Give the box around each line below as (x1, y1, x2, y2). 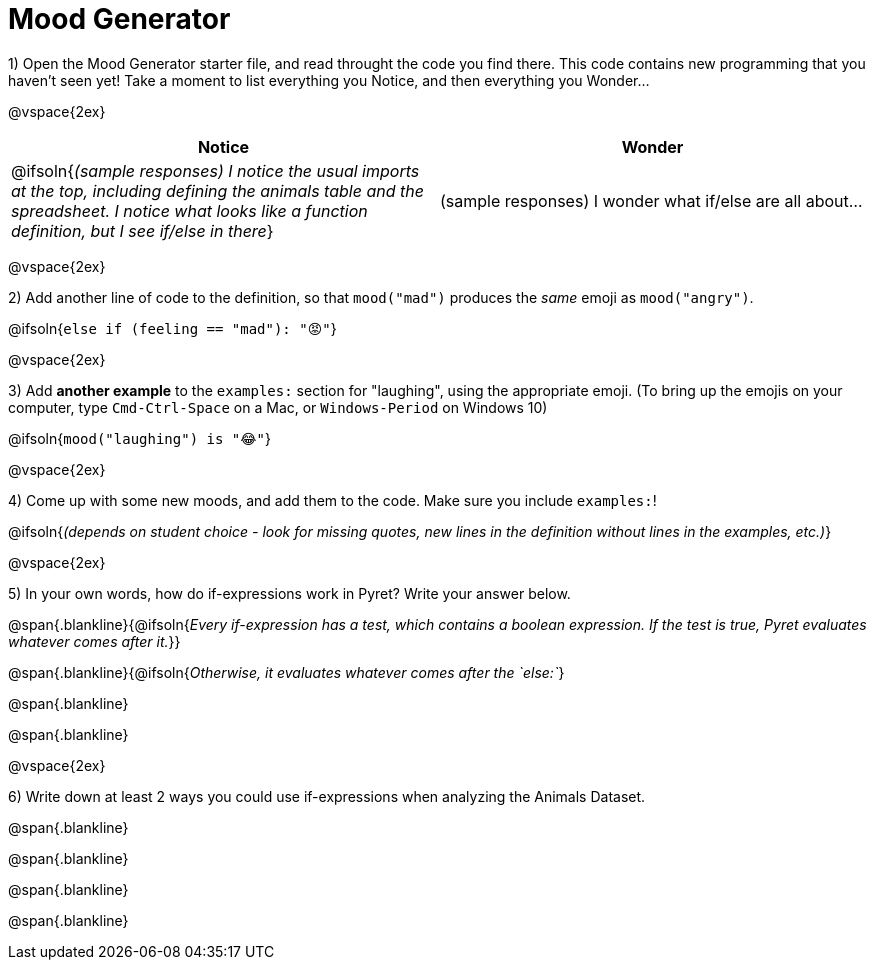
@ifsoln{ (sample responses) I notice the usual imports (11, 160, 420, 181)
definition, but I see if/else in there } (11, 220, 274, 241)
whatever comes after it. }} (8, 632, 181, 650)
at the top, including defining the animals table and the (11, 180, 424, 201)
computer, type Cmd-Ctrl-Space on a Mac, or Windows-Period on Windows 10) (8, 398, 548, 416)
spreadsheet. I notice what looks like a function (11, 200, 368, 221)
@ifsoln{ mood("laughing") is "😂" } (8, 429, 271, 447)
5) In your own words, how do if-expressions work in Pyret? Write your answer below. (8, 584, 571, 602)
